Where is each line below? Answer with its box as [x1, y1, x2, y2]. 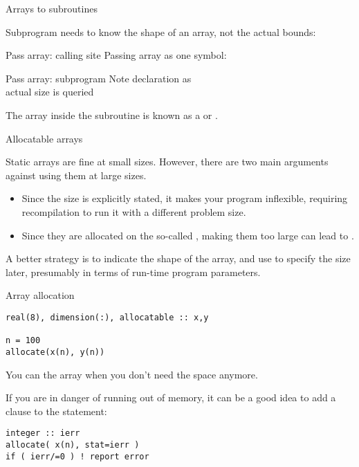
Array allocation [6, 288, 75, 302]
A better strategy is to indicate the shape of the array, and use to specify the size [6, 251, 351, 266]
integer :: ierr [6, 428, 80, 439]
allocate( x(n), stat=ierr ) [6, 439, 140, 450]
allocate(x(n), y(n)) [6, 347, 105, 357]
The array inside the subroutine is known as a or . [6, 107, 218, 122]
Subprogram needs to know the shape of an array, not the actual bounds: [6, 24, 316, 39]
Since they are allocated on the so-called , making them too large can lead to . [21, 228, 354, 242]
